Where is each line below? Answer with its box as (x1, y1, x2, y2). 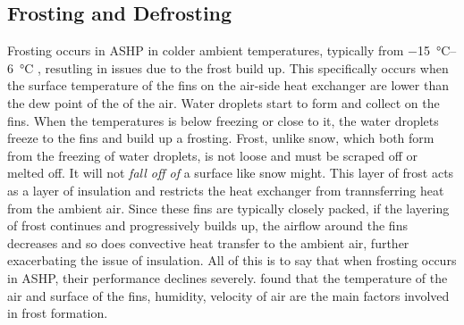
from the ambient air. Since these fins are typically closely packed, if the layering (7, 198, 450, 217)
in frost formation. (7, 304, 108, 322)
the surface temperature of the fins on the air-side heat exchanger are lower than (7, 76, 449, 95)
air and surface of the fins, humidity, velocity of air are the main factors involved (7, 286, 450, 304)
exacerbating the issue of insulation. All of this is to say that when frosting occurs (7, 251, 457, 270)
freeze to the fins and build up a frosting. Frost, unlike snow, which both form (7, 129, 434, 147)
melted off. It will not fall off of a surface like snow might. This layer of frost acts (7, 163, 454, 182)
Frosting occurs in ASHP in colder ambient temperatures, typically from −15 (7, 41, 431, 60)
